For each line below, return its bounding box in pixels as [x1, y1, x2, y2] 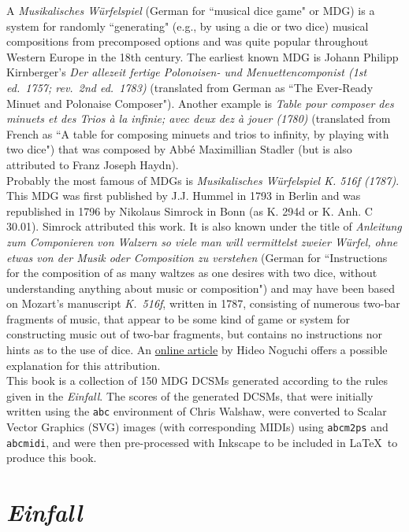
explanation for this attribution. [6, 357, 161, 373]
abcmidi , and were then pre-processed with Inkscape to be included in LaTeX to [6, 434, 398, 450]
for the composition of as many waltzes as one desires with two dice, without [6, 264, 377, 281]
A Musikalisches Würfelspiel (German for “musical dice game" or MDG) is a [6, 2, 375, 18]
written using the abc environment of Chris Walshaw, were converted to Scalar [6, 403, 387, 419]
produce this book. [6, 449, 97, 466]
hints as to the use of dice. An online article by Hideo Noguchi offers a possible [6, 342, 388, 358]
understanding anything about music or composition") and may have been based [6, 279, 395, 296]
